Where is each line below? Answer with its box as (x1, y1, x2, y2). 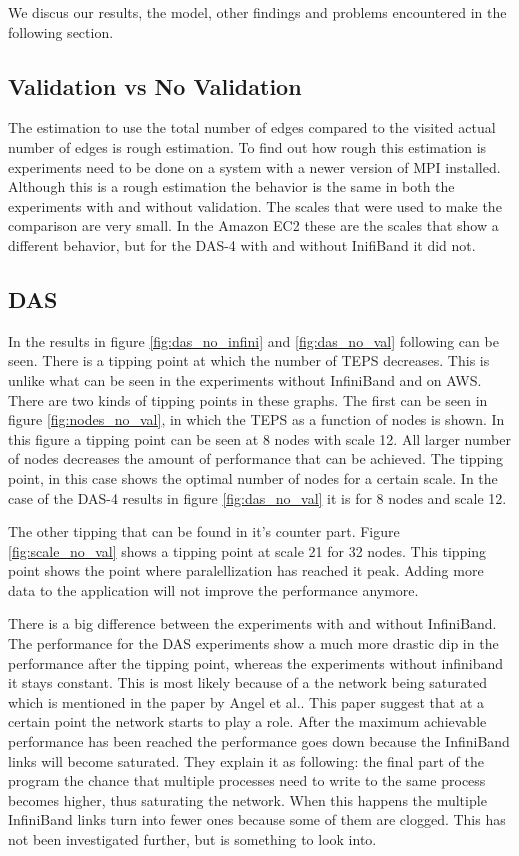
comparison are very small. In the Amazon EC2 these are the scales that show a (8, 215, 499, 236)
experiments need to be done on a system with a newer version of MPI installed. (8, 156, 501, 177)
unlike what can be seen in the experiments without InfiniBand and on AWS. (8, 369, 482, 390)
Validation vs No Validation (8, 70, 302, 101)
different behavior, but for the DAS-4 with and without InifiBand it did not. (8, 234, 476, 255)
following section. (8, 21, 114, 42)
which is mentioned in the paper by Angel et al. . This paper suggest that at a (8, 691, 484, 712)
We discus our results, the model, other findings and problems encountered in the (8, 2, 507, 22)
